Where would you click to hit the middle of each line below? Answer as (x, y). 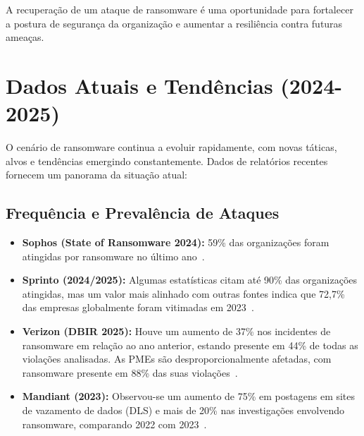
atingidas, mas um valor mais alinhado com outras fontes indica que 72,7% (183, 293)
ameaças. (25, 37)
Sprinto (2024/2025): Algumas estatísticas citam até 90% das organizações (190, 280)
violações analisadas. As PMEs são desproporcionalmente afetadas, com (177, 359)
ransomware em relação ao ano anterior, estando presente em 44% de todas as (190, 345)
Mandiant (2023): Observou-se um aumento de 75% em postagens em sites (189, 396)
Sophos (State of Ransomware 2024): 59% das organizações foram (176, 242)
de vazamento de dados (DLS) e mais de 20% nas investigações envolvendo (183, 410)
